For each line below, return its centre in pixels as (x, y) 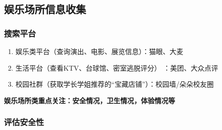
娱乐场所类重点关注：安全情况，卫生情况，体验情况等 (89, 100)
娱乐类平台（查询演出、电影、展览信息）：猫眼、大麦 (99, 51)
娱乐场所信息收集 (45, 9)
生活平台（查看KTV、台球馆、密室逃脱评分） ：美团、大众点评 (117, 67)
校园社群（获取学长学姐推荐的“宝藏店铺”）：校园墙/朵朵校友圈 (115, 84)
